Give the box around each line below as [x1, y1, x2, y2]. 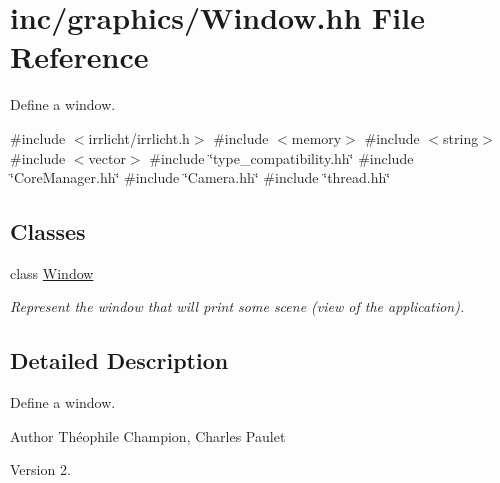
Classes [10, 216, 86, 247]
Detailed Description [10, 345, 229, 376]
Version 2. [10, 459, 71, 480]
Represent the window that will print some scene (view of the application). [10, 296, 465, 317]
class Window [10, 262, 94, 283]
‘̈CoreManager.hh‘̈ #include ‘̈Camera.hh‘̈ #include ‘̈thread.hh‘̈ [10, 167, 391, 188]
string [443, 127, 479, 148]
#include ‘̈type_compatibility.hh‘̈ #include [149, 147, 414, 168]
